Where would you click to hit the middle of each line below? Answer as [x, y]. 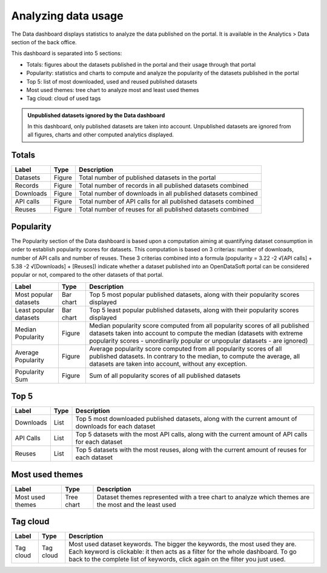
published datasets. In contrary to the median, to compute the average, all [194, 356]
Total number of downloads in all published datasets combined [168, 194]
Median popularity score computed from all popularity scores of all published [199, 325]
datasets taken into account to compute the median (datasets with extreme [196, 333]
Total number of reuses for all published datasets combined [164, 210]
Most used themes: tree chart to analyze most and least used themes [113, 90]
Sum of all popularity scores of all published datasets [165, 376]
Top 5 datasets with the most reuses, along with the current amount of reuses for [191, 450]
